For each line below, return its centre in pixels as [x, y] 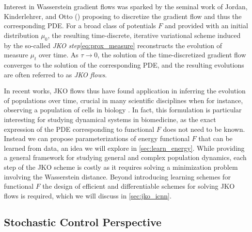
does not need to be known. [204, 129]
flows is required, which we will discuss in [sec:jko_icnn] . [88, 195]
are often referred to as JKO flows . [55, 74]
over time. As [58, 55]
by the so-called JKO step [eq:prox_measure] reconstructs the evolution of [113, 45]
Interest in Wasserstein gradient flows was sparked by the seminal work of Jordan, [126, 6]
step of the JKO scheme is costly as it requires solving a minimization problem [121, 167]
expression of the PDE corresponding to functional [79, 129]
